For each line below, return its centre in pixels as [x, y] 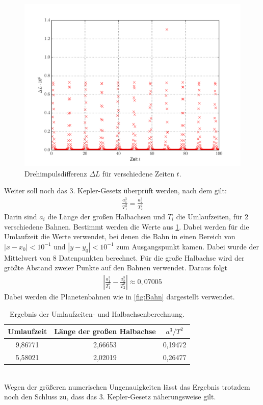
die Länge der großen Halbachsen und [106, 216]
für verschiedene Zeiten [138, 173]
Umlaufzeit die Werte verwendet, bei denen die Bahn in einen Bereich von [120, 236]
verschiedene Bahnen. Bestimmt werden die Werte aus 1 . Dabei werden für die [127, 226]
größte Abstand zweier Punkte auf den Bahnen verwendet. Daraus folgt [116, 268]
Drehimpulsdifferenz [56, 173]
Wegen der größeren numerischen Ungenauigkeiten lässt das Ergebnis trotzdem [127, 386]
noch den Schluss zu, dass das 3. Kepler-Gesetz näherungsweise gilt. [110, 397]
